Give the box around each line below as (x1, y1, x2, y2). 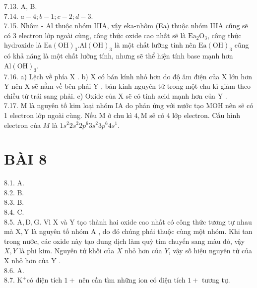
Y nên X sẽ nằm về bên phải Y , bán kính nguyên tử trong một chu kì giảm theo (4, 81, 251, 91)
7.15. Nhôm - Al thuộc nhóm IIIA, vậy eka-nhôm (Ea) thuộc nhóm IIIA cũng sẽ (4, 20, 248, 31)
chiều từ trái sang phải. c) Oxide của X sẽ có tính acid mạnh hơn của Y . (4, 90, 227, 101)
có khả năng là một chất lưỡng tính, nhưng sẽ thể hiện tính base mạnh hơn (4, 51, 233, 61)
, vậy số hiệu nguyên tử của (168, 245, 253, 256)
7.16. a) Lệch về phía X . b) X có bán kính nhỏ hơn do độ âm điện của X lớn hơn (4, 71, 252, 81)
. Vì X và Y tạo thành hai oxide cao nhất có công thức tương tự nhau (39, 216, 252, 227)
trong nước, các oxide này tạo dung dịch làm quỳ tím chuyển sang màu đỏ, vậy (4, 235, 245, 246)
